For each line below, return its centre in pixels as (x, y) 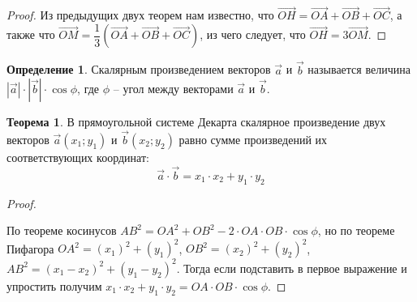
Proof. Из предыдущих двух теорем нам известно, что (140, 15)
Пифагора (30, 248)
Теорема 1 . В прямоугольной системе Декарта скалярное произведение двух (196, 122)
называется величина (359, 69)
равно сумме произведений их (253, 139)
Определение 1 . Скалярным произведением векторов (139, 69)
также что (31, 34)
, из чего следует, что (253, 34)
